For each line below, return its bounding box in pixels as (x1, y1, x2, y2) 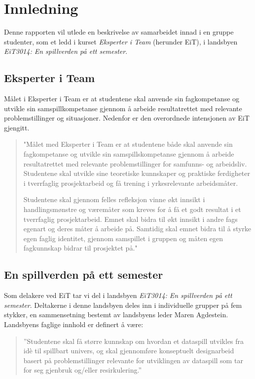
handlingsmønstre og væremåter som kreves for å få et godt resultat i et (23, 204, 241, 214)
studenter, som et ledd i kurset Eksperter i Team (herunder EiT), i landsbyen (4, 36, 238, 46)
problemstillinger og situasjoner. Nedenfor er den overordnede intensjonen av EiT (4, 113, 250, 123)
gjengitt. (4, 122, 30, 132)
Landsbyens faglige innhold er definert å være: (4, 319, 144, 329)
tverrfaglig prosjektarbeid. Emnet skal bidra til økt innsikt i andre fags (23, 213, 238, 224)
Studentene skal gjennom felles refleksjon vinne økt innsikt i (23, 194, 205, 205)
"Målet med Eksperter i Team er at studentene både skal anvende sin (23, 139, 233, 149)
